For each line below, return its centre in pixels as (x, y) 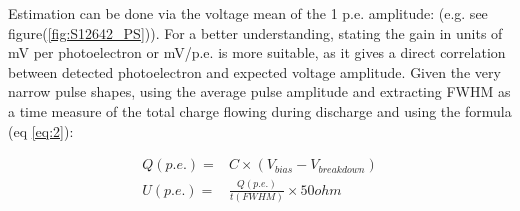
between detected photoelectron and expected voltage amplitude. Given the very (254, 71)
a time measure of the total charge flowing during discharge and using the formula (260, 110)
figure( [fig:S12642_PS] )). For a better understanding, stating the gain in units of (255, 32)
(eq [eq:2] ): (41, 130)
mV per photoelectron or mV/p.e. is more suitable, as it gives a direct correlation (257, 52)
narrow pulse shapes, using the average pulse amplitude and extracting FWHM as (259, 91)
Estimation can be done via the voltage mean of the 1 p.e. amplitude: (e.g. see (248, 13)
